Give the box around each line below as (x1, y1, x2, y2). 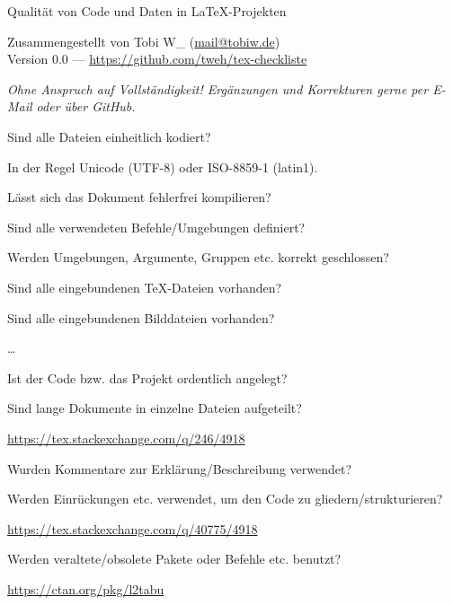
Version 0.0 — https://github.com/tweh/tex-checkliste (7, 49, 307, 68)
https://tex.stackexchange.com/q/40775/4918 (7, 519, 258, 538)
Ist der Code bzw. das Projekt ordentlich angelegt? (7, 368, 288, 387)
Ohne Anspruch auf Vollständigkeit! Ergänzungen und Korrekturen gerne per (7, 79, 429, 98)
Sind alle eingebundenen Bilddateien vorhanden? (7, 308, 275, 327)
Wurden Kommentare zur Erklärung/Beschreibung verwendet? (7, 459, 352, 478)
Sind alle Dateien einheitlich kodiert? (7, 127, 211, 145)
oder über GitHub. (36, 97, 136, 116)
